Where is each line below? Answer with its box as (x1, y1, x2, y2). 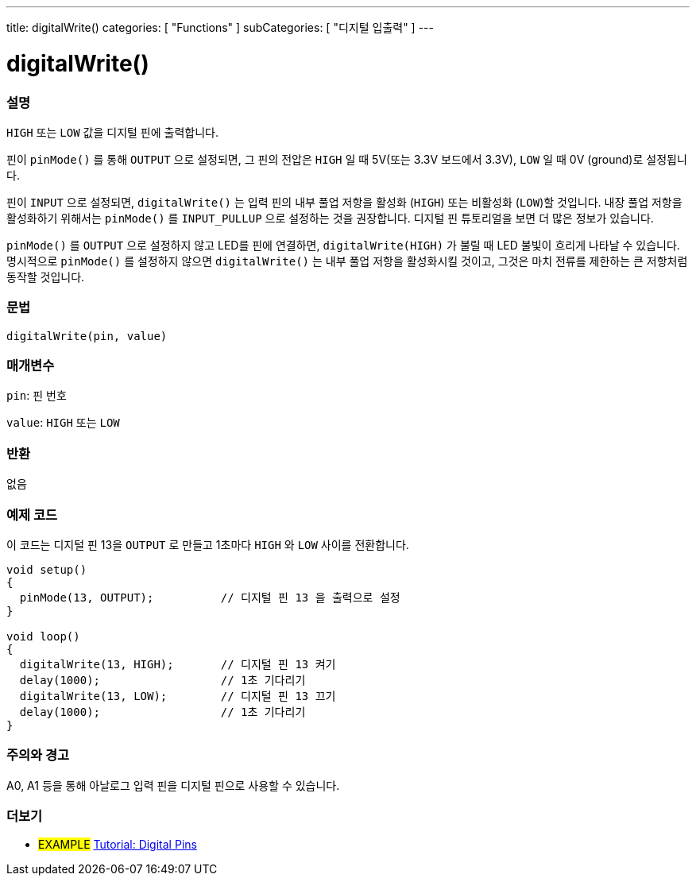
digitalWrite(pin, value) (6, 329, 168, 342)
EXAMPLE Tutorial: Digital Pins (38, 838, 197, 852)
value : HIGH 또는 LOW (6, 416, 120, 430)
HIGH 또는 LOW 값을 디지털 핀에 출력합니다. (6, 125, 218, 139)
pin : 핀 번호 (6, 389, 67, 403)
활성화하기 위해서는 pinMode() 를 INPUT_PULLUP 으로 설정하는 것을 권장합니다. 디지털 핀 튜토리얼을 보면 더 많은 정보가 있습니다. (6, 211, 654, 225)
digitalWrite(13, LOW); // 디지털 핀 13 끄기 (19, 689, 336, 702)
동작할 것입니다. (6, 269, 85, 284)
